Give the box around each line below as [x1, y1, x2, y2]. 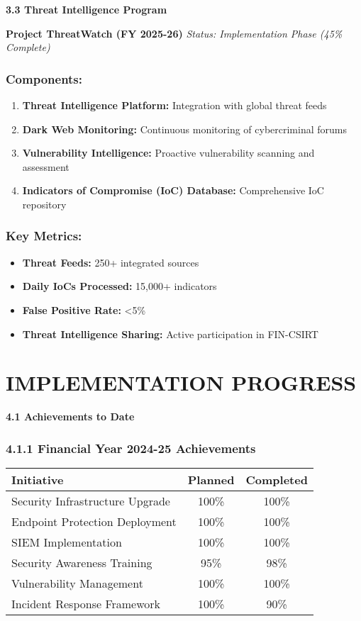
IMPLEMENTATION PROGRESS [6, 368, 357, 397]
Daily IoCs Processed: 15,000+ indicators [22, 279, 217, 293]
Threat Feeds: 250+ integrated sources [22, 254, 199, 269]
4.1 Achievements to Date [6, 409, 135, 424]
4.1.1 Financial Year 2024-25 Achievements [6, 439, 256, 457]
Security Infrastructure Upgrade [11, 493, 170, 510]
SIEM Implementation [11, 534, 122, 551]
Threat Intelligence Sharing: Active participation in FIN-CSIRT [22, 326, 318, 341]
